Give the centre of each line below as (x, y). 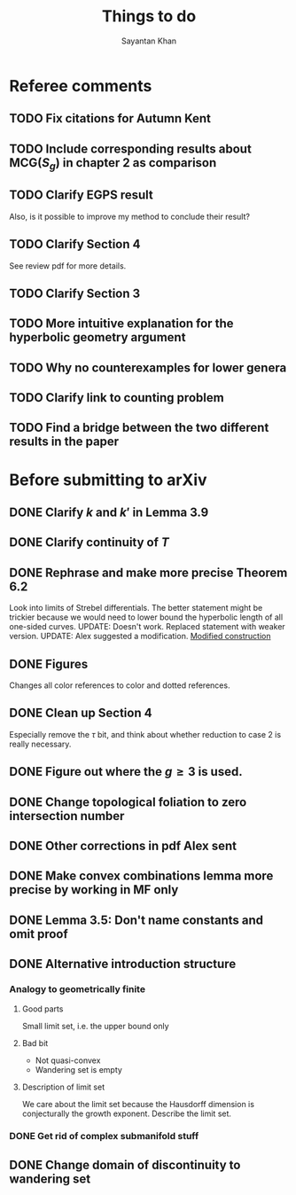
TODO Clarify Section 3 (75, 293)
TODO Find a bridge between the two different (139, 428)
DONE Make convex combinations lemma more (141, 876)
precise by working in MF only (94, 890)
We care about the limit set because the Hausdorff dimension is (138, 1104)
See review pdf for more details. (68, 266)
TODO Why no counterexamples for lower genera (148, 367)
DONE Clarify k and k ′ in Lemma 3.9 (109, 513)
